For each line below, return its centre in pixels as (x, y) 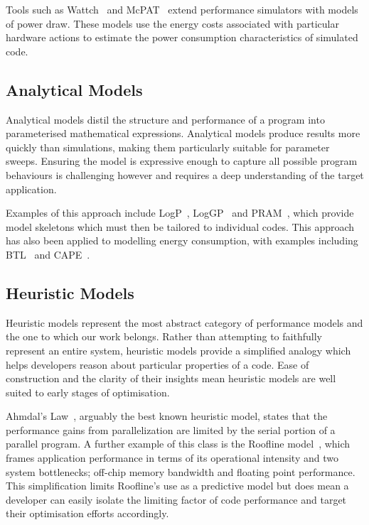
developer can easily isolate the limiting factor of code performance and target (176, 499)
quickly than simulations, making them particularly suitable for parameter (168, 147)
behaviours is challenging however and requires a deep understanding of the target (185, 174)
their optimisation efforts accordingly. (87, 513)
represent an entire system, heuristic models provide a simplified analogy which (178, 350)
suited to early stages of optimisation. (88, 392)
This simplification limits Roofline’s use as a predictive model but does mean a (177, 486)
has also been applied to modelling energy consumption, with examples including (182, 240)
